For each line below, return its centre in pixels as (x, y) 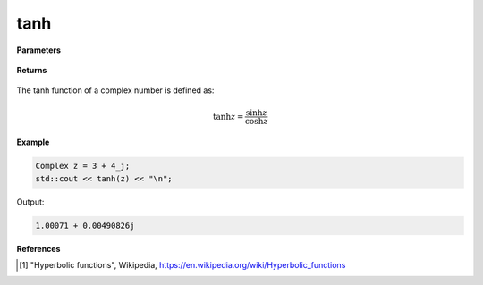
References (38, 248)
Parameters (39, 50)
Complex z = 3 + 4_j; (83, 166)
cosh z (256, 121)
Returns (32, 70)
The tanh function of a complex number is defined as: (115, 90)
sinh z (256, 113)
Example (33, 142)
